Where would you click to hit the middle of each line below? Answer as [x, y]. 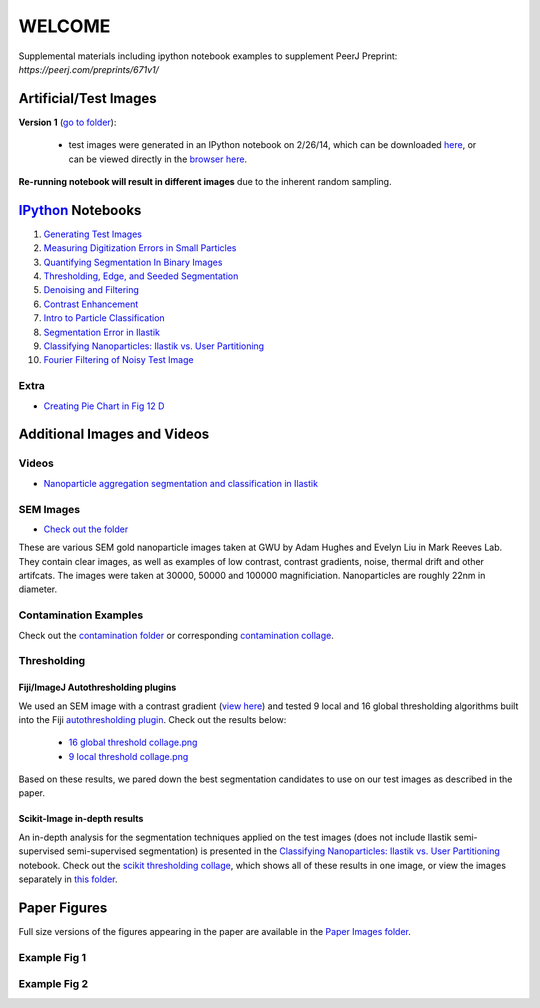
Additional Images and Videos [114, 434]
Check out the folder [86, 529]
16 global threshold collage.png [133, 742]
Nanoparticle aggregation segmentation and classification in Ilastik [181, 483]
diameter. [38, 589]
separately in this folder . [68, 879]
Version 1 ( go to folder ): [67, 122]
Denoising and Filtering [91, 290]
